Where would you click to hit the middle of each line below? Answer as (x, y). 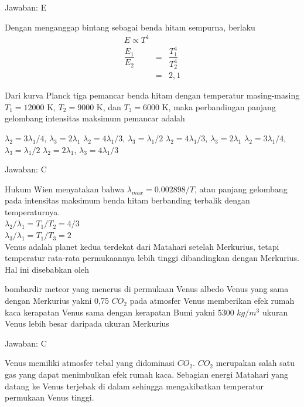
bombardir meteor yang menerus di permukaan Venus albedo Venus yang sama (147, 289)
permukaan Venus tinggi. (49, 397)
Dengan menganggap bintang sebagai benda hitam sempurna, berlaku (130, 27)
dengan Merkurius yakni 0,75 (57, 301)
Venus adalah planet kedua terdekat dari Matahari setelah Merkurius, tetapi (142, 246)
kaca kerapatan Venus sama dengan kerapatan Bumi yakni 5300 (119, 312)
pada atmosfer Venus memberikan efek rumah (212, 301)
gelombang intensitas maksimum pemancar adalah (95, 118)
